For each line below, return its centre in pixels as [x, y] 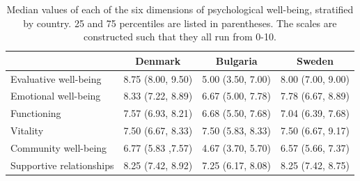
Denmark [158, 60]
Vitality [27, 131]
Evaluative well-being [56, 78]
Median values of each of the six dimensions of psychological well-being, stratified [180, 9]
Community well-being [59, 148]
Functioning [36, 113]
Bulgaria [236, 60]
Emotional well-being [56, 96]
